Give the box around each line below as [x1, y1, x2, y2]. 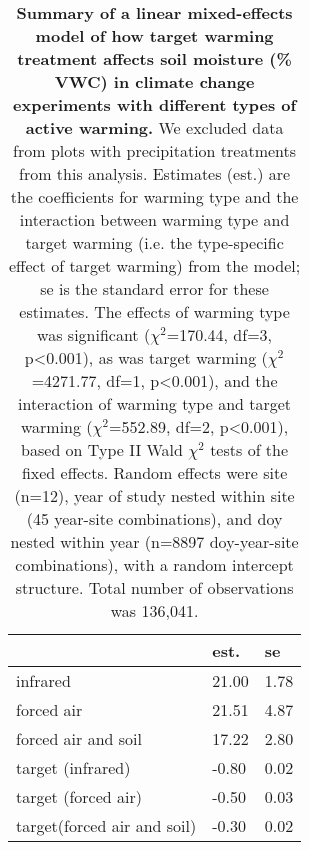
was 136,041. [110, 599, 199, 622]
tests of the [210, 438, 289, 461]
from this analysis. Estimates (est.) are [19, 162, 291, 185]
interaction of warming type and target [18, 392, 292, 415]
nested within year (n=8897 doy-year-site [10, 530, 299, 553]
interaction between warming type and [19, 208, 290, 231]
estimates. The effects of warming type [19, 300, 290, 323]
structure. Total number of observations [15, 576, 294, 599]
